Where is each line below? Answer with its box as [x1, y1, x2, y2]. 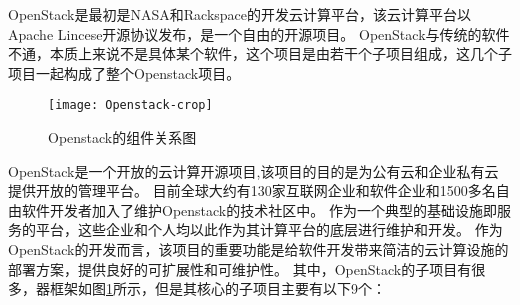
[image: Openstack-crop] [48, 98, 213, 113]
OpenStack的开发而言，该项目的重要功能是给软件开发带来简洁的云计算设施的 [8, 239, 509, 259]
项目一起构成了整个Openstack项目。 [8, 62, 241, 83]
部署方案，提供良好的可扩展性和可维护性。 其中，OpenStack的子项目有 [8, 258, 472, 279]
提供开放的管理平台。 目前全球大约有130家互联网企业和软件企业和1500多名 [8, 180, 496, 201]
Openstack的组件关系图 [48, 127, 197, 148]
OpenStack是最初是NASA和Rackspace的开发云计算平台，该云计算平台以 [8, 4, 472, 24]
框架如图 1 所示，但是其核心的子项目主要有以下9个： [49, 278, 386, 299]
